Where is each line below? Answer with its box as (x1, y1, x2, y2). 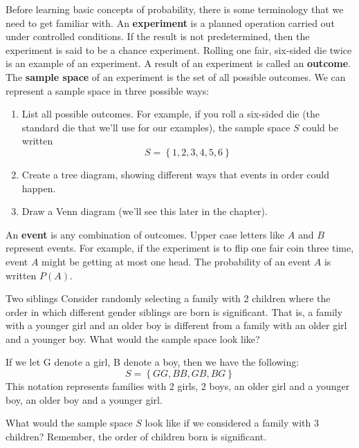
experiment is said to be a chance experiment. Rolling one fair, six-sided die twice (6, 42, 352, 57)
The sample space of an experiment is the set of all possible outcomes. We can (6, 69, 346, 84)
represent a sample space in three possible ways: (6, 83, 210, 97)
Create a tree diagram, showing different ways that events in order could (21, 167, 329, 181)
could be (302, 120, 338, 134)
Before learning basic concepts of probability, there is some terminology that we (6, 2, 344, 16)
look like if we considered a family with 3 (145, 416, 319, 430)
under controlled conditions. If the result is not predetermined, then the (6, 29, 310, 44)
